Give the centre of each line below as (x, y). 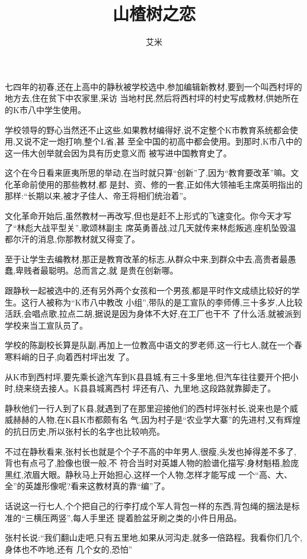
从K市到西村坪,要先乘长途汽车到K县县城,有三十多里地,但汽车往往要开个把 (148, 376)
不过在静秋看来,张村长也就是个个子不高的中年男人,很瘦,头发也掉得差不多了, (151, 451)
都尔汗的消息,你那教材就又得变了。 (72, 239)
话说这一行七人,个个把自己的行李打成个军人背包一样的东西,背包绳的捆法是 (148, 505)
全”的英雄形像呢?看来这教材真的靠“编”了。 (87, 486)
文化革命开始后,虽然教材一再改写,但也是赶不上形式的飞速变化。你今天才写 (148, 216)
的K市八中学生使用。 (45, 109)
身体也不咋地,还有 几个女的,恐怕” (69, 549)
